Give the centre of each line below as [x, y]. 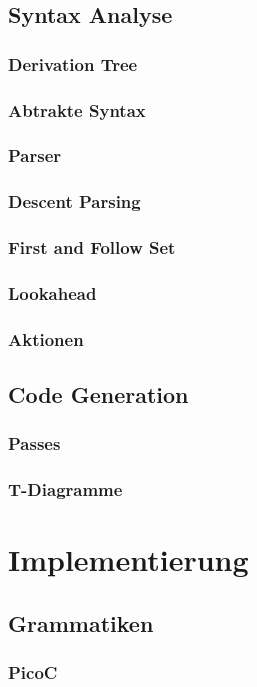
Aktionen [46, 338]
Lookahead [52, 292]
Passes [34, 443]
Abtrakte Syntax [77, 109]
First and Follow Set [92, 247]
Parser [35, 155]
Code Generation [98, 394]
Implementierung [128, 559]
